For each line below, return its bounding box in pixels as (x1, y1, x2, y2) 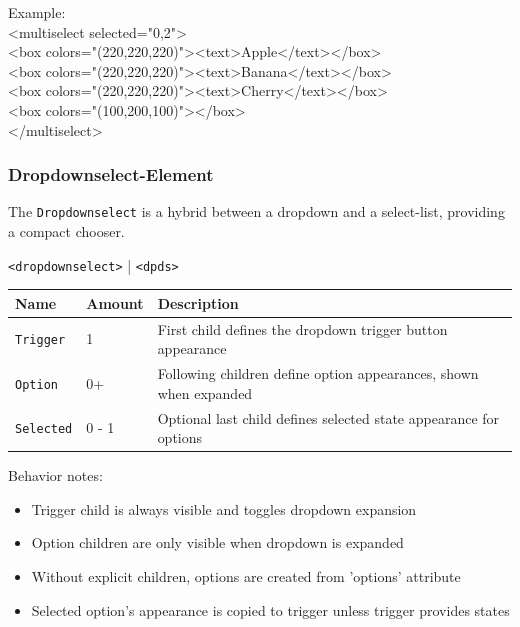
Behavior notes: (8, 465, 103, 486)
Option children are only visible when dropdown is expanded (31, 532, 404, 553)
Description (157, 292, 239, 313)
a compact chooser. (8, 221, 125, 242)
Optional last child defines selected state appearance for (157, 407, 500, 428)
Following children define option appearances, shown (157, 363, 479, 384)
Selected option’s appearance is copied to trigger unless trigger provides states (31, 599, 510, 620)
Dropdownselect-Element (8, 162, 214, 187)
